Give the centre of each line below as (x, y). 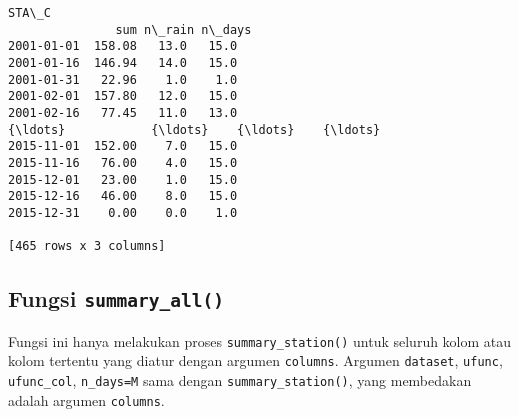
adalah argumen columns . (86, 399)
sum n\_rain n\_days (183, 29)
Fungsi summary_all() (116, 298)
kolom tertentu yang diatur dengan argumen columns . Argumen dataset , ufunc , (255, 360)
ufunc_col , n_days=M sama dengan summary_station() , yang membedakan (240, 379)
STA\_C (29, 13)
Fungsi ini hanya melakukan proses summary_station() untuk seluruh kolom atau (260, 340)
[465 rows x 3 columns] (87, 246)
